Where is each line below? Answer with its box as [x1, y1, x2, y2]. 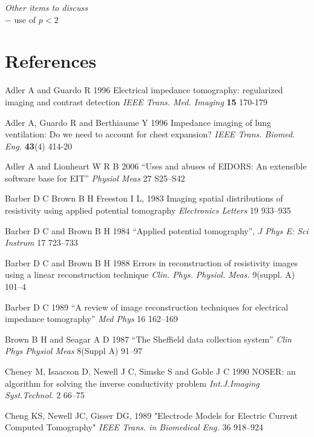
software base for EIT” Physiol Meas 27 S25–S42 [5, 171, 185, 184]
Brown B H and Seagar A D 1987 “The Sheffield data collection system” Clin [5, 332, 292, 345]
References [5, 48, 97, 73]
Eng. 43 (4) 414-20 [5, 139, 73, 152]
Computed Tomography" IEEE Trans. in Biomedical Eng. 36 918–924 [5, 421, 264, 433]
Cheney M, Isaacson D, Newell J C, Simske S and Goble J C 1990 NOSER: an [5, 365, 296, 377]
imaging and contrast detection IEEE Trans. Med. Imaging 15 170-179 [5, 95, 267, 108]
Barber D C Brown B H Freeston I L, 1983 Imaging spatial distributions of [5, 192, 283, 205]
